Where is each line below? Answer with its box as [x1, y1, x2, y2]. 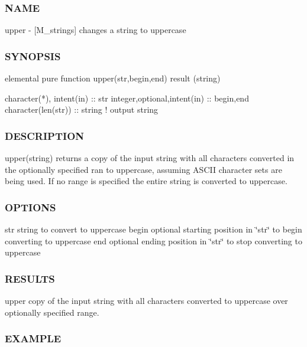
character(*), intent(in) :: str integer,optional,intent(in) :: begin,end [5, 91, 249, 104]
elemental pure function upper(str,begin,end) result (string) [5, 72, 221, 84]
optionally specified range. [5, 306, 99, 318]
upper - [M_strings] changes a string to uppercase [5, 24, 186, 36]
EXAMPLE [5, 331, 62, 346]
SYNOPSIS [5, 48, 61, 63]
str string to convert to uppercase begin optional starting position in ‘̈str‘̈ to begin [5, 223, 302, 235]
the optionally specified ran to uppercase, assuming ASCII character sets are [5, 163, 282, 175]
